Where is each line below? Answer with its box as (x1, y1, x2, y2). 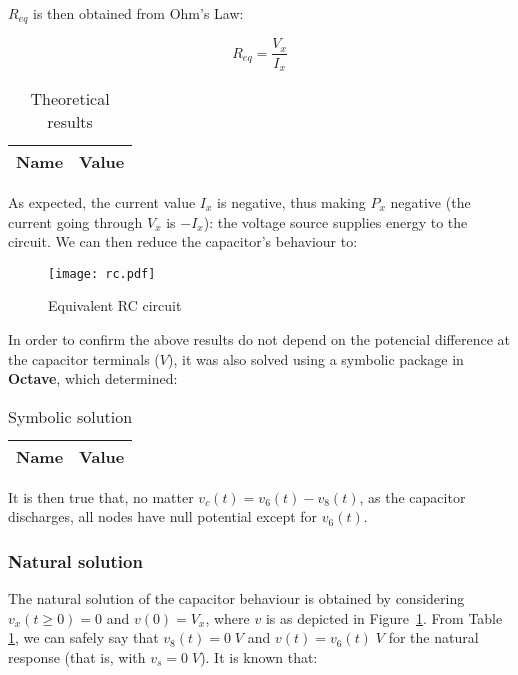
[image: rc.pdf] (48, 266, 156, 281)
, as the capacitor (359, 486, 466, 507)
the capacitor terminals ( (8, 348, 160, 369)
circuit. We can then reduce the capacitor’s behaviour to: (8, 231, 358, 252)
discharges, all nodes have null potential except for (8, 506, 318, 527)
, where (205, 607, 250, 628)
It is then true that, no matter (8, 486, 194, 507)
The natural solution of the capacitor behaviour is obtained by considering (8, 588, 465, 609)
